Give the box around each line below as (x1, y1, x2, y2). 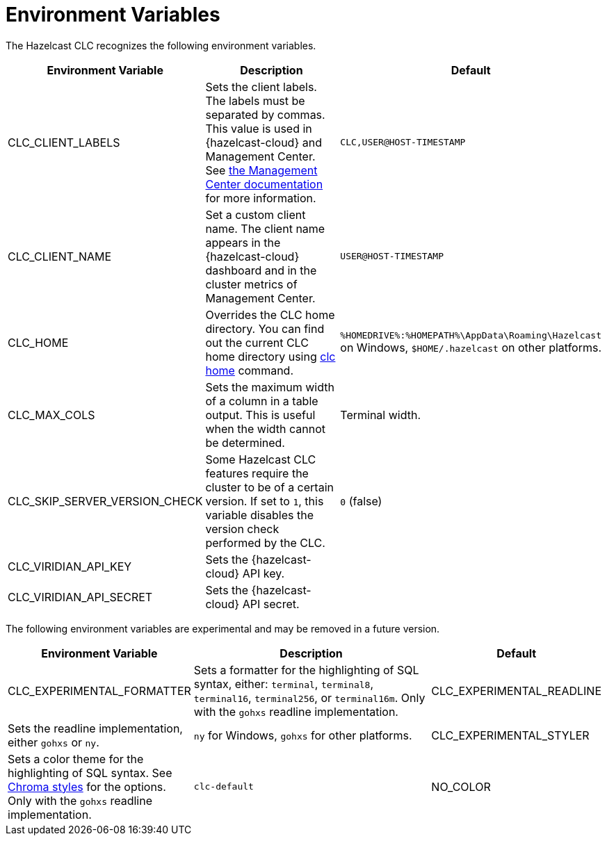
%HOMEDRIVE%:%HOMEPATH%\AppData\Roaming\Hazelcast (340, 330, 601, 341)
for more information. (205, 190, 316, 205)
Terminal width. (340, 407, 421, 422)
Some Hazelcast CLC (205, 452, 316, 466)
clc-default (193, 781, 254, 792)
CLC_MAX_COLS (8, 407, 95, 422)
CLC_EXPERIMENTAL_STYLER (431, 728, 590, 742)
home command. (205, 363, 293, 377)
